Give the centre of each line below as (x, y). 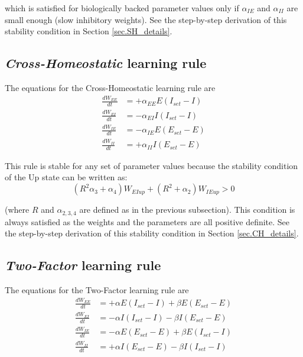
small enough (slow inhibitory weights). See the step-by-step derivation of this (146, 19)
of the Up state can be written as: (66, 177)
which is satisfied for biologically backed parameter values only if (122, 8)
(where (17, 210)
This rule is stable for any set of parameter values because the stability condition (151, 165)
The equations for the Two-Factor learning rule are (97, 289)
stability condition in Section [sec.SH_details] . (89, 31)
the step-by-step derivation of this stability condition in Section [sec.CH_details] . (152, 233)
